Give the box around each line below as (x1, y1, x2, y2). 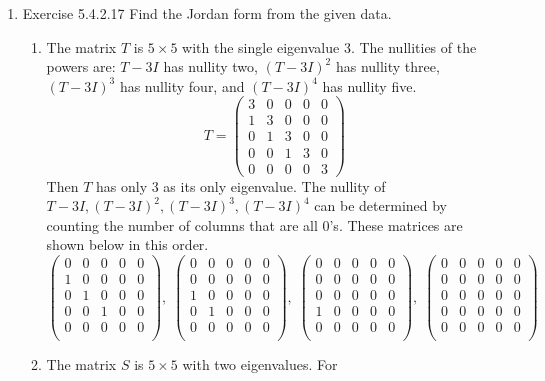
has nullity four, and (119, 75, 245, 96)
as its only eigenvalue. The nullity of (163, 175, 386, 196)
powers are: (46, 56, 116, 77)
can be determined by (314, 195, 448, 216)
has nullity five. (322, 75, 417, 96)
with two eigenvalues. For (182, 354, 338, 375)
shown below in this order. (46, 234, 209, 255)
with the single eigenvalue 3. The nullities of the (182, 36, 477, 57)
